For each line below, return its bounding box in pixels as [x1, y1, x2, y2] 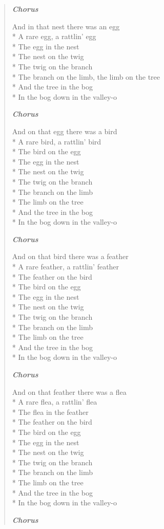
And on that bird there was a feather [12, 251, 129, 262]
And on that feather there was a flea [12, 386, 127, 397]
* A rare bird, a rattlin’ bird [12, 136, 101, 147]
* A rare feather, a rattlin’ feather [12, 261, 119, 272]
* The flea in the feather [12, 406, 89, 417]
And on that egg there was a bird [12, 125, 117, 136]
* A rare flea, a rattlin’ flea [12, 396, 97, 407]
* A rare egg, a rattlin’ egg [12, 31, 96, 42]
